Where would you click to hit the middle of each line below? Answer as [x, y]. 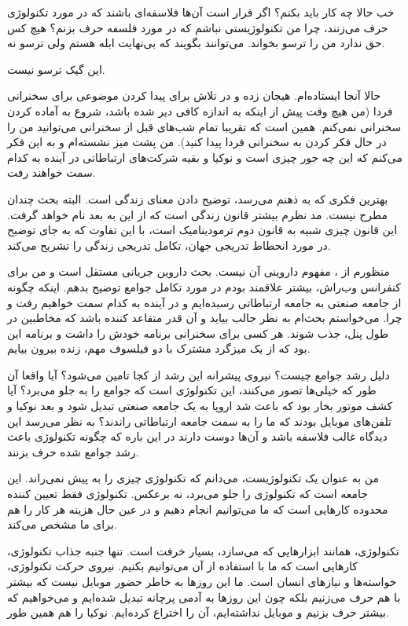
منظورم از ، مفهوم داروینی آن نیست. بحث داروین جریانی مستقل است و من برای [198, 271]
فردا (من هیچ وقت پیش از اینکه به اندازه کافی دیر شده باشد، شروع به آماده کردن [200, 110]
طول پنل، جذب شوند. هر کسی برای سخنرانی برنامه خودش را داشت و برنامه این [198, 333]
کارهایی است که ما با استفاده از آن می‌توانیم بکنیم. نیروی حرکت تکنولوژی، [182, 566]
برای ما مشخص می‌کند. [62, 524]
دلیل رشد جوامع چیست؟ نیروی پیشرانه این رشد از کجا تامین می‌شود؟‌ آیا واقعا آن [198, 374]
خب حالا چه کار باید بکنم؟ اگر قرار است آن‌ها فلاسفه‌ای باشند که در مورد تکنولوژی [201, 12]
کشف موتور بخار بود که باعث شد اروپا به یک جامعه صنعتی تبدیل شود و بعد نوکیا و [200, 406]
